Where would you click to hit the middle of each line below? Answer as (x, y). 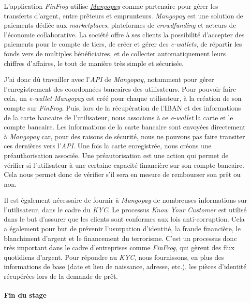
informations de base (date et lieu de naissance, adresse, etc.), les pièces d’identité (125, 266)
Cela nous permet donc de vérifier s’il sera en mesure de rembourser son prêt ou (122, 174)
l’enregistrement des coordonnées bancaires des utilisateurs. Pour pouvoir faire (120, 88)
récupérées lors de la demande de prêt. (61, 276)
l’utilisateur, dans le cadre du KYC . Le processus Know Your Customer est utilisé (125, 209)
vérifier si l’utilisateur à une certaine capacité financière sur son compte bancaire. (124, 165)
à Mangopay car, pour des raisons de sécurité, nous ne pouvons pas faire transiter (125, 136)
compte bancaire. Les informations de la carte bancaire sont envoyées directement (125, 127)
